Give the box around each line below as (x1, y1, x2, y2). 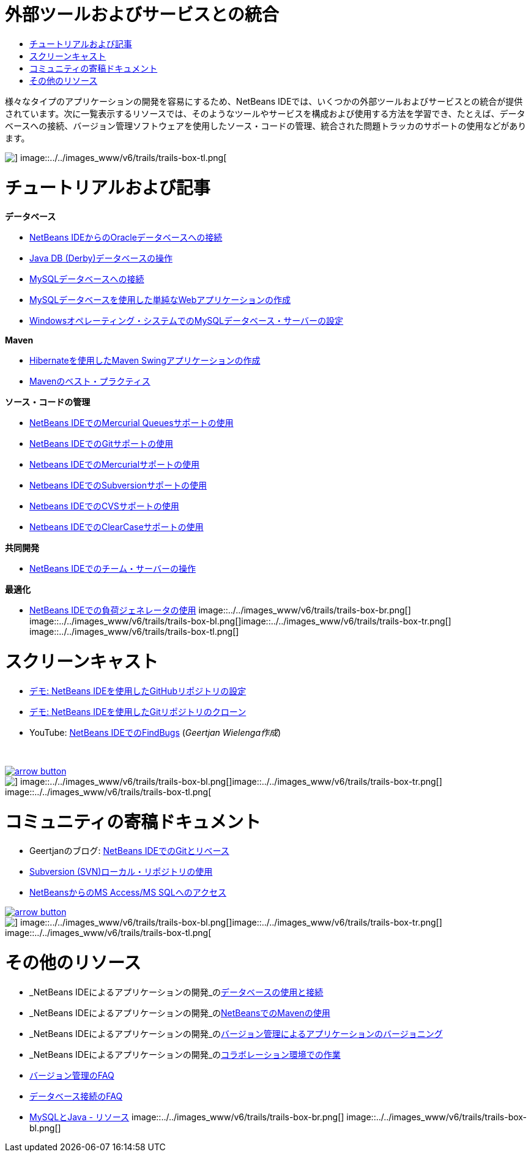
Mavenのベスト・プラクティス (29, 376, 150, 387)
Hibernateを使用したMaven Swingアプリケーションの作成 (29, 355, 261, 366)
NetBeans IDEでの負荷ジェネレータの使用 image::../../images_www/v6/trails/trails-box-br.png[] (29, 605, 411, 616)
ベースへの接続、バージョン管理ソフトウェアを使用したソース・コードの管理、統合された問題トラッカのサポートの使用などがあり (5, 120, 527, 131)
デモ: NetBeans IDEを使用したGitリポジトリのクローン (29, 706, 247, 717)
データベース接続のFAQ (29, 1090, 123, 1101)
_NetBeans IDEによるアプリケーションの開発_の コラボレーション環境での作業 (29, 1049, 341, 1060)
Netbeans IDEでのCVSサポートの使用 (29, 501, 179, 512)
